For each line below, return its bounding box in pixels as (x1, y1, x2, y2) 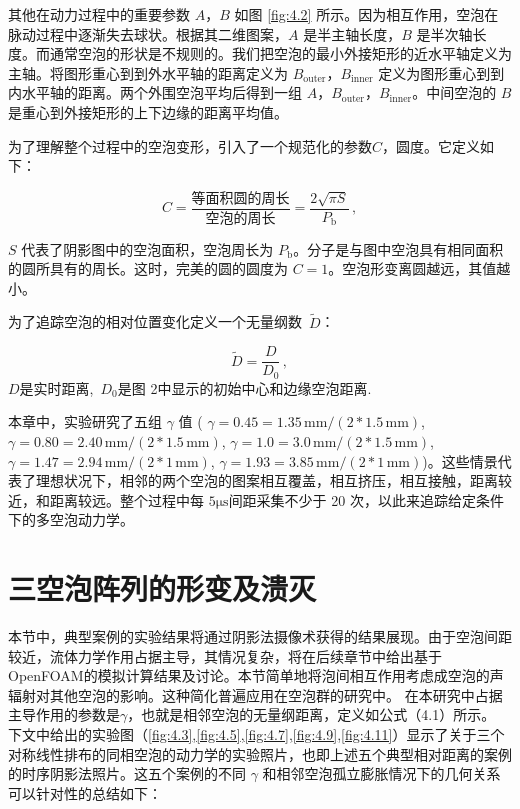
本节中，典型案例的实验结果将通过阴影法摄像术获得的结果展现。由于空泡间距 (8, 626, 512, 647)
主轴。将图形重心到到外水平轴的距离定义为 (8, 62, 288, 83)
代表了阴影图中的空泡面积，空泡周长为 (21, 238, 274, 259)
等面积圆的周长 (191, 191, 290, 206)
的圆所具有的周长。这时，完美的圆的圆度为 (8, 258, 288, 279)
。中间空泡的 (412, 82, 497, 103)
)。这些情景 (422, 450, 498, 471)
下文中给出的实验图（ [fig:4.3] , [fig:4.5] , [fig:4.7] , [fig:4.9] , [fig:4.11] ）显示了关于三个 (8, 724, 505, 745)
